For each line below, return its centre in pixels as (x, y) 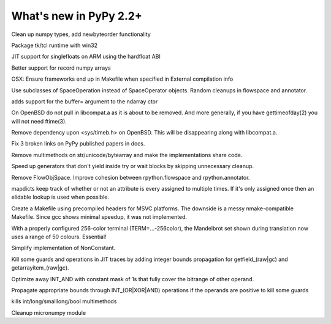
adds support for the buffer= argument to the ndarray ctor (85, 101)
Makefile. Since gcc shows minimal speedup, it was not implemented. (99, 217)
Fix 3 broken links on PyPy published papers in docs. (78, 144)
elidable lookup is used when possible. (60, 197)
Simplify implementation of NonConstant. (63, 248)
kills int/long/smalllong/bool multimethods (64, 301)
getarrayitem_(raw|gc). (40, 268)
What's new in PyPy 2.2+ (77, 16)
